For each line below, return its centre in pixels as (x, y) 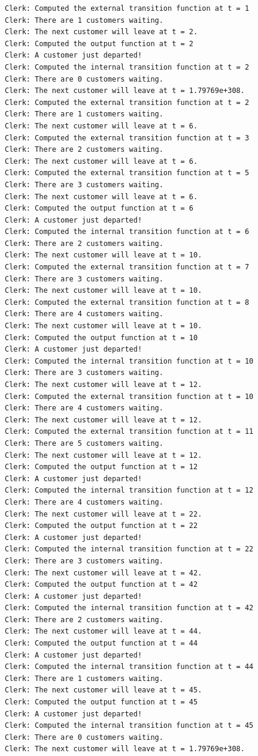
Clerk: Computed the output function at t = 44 (101, 643)
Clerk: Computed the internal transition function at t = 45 (129, 726)
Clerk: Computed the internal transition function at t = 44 (129, 667)
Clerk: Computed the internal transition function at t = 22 (129, 549)
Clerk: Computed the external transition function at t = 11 (129, 432)
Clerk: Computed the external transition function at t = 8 (127, 302)
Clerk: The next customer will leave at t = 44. (104, 631)
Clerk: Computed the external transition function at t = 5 (127, 173)
